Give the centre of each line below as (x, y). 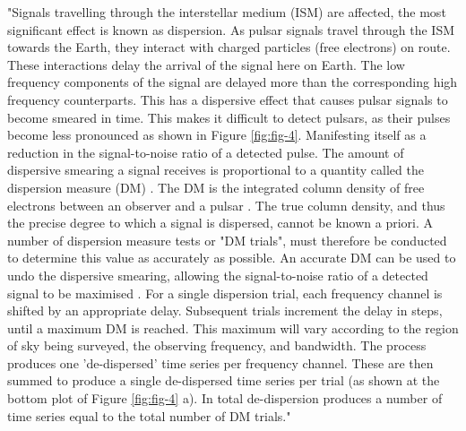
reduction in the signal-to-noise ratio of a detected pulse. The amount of (206, 152)
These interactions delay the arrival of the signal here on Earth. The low (206, 64)
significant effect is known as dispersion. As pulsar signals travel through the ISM (231, 29)
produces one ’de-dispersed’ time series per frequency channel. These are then (220, 362)
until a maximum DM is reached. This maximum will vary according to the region (233, 328)
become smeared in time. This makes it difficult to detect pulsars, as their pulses (229, 117)
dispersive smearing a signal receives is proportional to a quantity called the (216, 170)
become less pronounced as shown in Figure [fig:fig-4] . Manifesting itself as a (217, 135)
